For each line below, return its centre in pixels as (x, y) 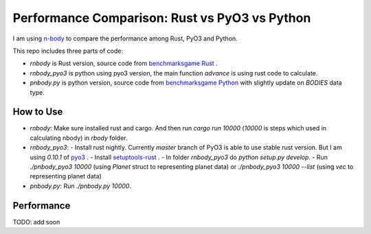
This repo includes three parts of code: (68, 51)
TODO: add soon (36, 222)
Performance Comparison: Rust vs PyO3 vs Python (162, 18)
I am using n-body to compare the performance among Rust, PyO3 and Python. (125, 38)
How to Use (38, 112)
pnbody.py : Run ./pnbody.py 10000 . (81, 186)
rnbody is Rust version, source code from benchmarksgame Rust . (124, 63)
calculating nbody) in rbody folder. (79, 138)
